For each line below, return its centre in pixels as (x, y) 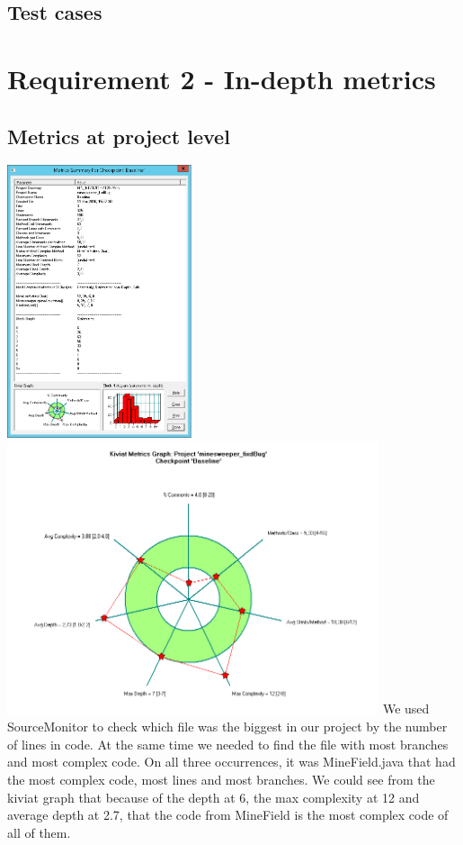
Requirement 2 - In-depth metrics (222, 78)
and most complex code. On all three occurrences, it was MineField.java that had (231, 762)
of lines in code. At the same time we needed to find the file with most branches (228, 744)
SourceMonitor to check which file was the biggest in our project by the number (227, 727)
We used (406, 709)
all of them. (39, 832)
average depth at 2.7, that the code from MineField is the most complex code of (228, 815)
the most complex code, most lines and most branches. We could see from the (221, 780)
